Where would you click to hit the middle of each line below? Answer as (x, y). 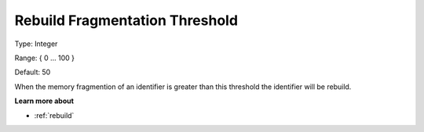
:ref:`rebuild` (54, 115)
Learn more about (44, 101)
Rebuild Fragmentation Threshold (126, 20)
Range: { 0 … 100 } (44, 58)
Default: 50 (33, 72)
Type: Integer (36, 44)
